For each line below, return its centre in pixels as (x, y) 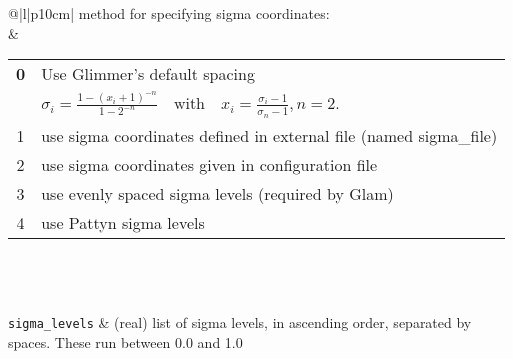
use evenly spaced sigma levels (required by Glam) (217, 193)
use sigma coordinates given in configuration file (209, 164)
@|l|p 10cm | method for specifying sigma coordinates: (169, 13)
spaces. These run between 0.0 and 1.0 (125, 342)
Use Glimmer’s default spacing (148, 74)
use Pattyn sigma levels (123, 222)
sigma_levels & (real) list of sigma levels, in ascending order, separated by (240, 322)
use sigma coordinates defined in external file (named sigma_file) (269, 135)
